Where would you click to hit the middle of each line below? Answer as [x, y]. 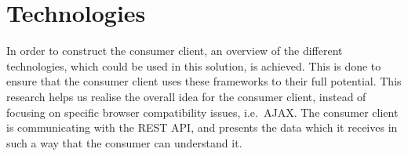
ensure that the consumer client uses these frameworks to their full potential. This [204, 81]
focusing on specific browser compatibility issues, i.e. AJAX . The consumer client [202, 112]
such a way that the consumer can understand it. [124, 142]
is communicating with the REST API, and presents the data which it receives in [202, 127]
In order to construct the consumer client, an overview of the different [175, 51]
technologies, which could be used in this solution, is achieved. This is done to [194, 65]
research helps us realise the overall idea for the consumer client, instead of [186, 96]
